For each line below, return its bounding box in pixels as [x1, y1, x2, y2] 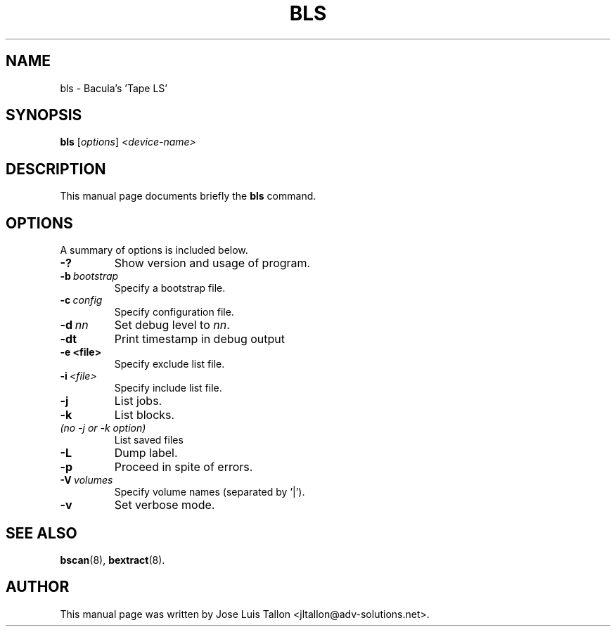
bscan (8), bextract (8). [60, 553, 165, 566]
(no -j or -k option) [60, 422, 146, 434]
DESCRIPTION [6, 160, 106, 178]
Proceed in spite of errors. [114, 460, 253, 475]
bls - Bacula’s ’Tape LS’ [60, 82, 167, 94]
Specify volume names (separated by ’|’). [114, 486, 305, 498]
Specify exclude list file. [114, 358, 225, 370]
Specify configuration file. [114, 306, 234, 318]
